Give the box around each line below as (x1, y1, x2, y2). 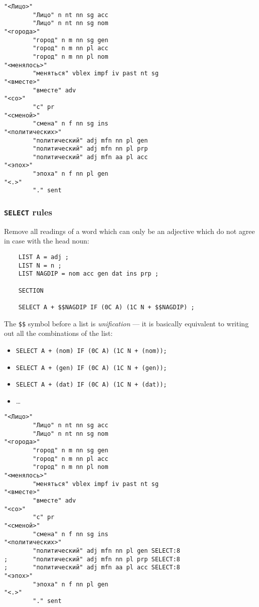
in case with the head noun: (4, 235, 89, 246)
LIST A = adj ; (18, 254, 69, 261)
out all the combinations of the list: (4, 328, 113, 338)
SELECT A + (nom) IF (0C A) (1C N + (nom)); (16, 347, 167, 354)
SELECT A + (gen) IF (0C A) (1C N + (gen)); (16, 364, 167, 372)
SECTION (18, 287, 44, 294)
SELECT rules (4, 206, 52, 218)
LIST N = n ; (18, 262, 62, 269)
